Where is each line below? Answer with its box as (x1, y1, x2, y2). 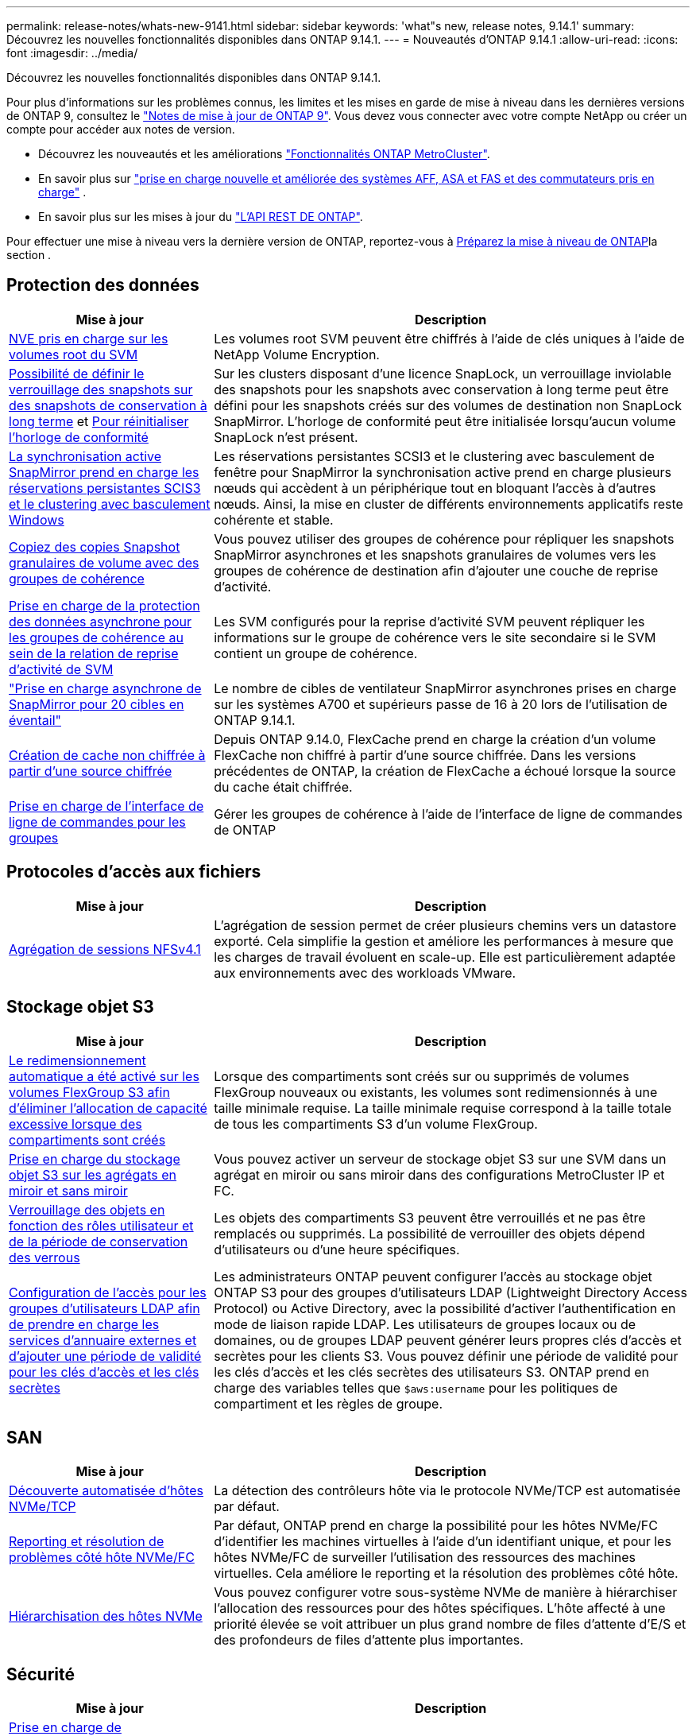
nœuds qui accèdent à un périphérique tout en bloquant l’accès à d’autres (214, 479, 656, 496)
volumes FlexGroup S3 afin (9, 1083, 170, 1100)
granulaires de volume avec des (9, 554, 199, 571)
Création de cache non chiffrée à (9, 746, 206, 763)
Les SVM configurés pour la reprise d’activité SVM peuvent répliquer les (214, 613, 645, 630)
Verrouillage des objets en (9, 1201, 165, 1218)
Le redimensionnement (9, 1052, 146, 1068)
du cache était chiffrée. (214, 778, 353, 795)
